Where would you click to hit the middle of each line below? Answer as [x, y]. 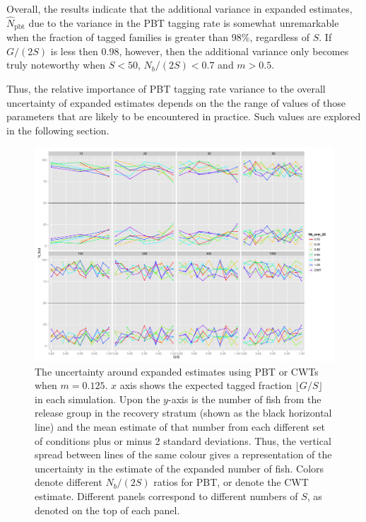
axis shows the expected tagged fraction [206, 385]
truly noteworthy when [56, 65]
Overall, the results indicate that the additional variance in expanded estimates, [179, 8]
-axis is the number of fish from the [244, 399]
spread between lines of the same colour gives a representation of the [183, 454]
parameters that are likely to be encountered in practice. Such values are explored [184, 116]
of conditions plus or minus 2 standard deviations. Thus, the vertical [183, 440]
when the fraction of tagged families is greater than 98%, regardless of [158, 37]
